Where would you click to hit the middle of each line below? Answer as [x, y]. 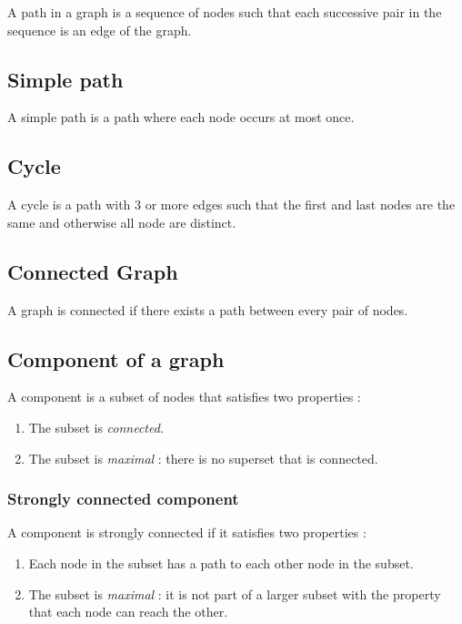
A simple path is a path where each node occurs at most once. [181, 117]
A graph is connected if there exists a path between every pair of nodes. [208, 309]
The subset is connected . [96, 427]
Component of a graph [116, 358]
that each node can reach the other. [128, 612]
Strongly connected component [123, 499]
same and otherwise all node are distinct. [122, 222]
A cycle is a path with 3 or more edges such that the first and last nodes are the [231, 205]
